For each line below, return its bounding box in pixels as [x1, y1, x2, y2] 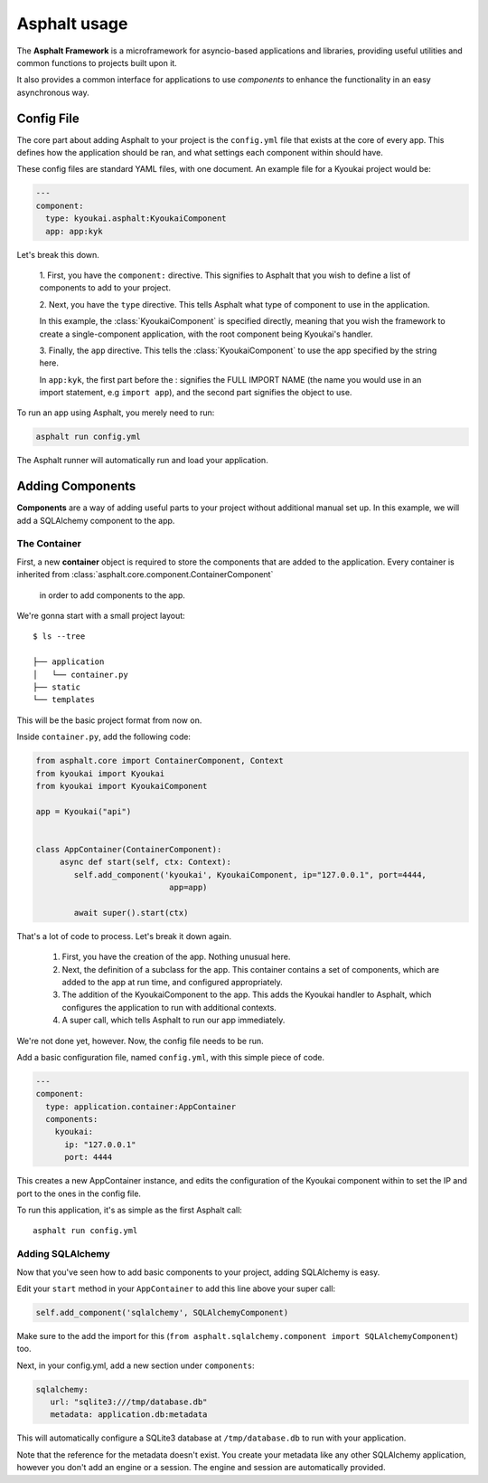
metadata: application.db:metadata [50, 1410, 208, 1420]
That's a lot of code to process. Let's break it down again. [16, 930, 232, 941]
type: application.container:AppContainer [45, 1101, 237, 1112]
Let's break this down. [16, 249, 99, 260]
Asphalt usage [16, 14, 128, 33]
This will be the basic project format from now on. [16, 715, 202, 726]
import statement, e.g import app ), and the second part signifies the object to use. [39, 387, 352, 398]
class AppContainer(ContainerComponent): [35, 844, 222, 854]
